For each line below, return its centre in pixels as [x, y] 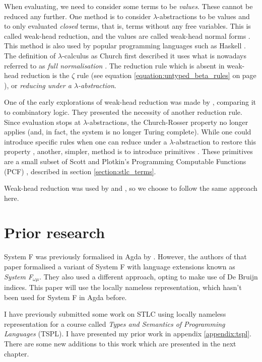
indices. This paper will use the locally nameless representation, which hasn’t [123, 287]
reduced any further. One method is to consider [78, 16]
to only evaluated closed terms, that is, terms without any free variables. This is [127, 26]
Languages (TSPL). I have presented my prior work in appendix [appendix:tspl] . [128, 334]
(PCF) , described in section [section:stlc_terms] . [80, 171]
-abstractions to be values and [204, 16]
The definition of [30, 55]
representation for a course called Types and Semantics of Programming [115, 323]
